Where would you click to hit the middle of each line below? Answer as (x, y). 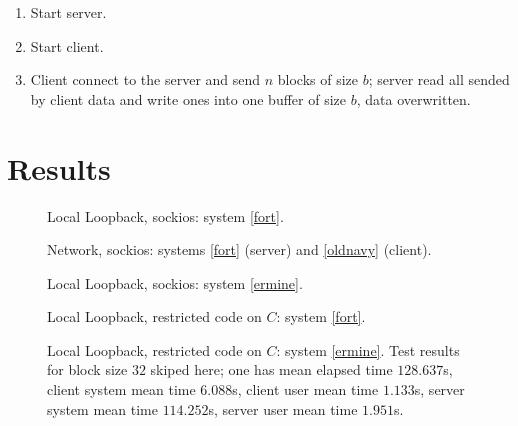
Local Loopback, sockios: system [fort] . (165, 215)
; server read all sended (439, 79)
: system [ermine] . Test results (368, 349)
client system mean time (121, 389)
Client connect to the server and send (145, 79)
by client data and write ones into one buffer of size (188, 98)
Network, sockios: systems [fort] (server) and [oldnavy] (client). (239, 249)
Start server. (68, 12)
